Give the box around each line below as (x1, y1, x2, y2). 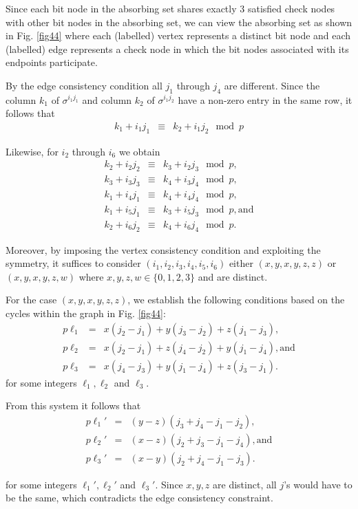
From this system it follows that (6, 398, 141, 413)
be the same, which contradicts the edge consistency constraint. (6, 490, 273, 505)
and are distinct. (198, 269, 268, 283)
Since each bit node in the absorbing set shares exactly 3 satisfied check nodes (6, 1, 335, 15)
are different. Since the (224, 78, 320, 92)
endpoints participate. (6, 55, 98, 69)
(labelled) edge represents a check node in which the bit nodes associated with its (6, 41, 349, 56)
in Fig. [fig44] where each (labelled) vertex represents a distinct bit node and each (6, 28, 351, 43)
